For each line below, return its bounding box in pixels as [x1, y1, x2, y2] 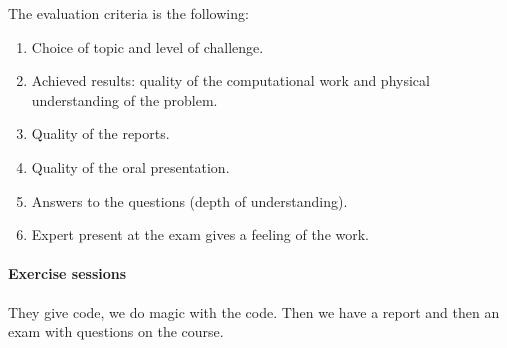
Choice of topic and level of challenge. [31, 36, 264, 57]
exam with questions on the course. [8, 321, 224, 342]
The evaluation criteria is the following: [8, 3, 249, 23]
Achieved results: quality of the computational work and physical [31, 70, 430, 91]
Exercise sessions [8, 263, 127, 284]
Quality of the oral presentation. [31, 156, 230, 177]
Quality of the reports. [31, 123, 170, 144]
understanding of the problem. [31, 89, 218, 110]
